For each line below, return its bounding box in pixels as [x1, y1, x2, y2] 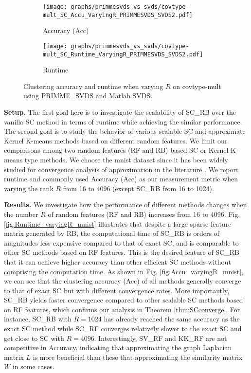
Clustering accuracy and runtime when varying [23, 81, 163, 91]
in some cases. [12, 361, 54, 372]
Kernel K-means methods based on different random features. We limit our [4, 135, 228, 145]
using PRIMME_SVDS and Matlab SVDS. [23, 90, 153, 101]
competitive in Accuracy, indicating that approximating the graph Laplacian [4, 342, 232, 353]
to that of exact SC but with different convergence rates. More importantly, [4, 285, 230, 295]
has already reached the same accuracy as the [104, 314, 240, 324]
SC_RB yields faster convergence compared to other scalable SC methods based [4, 295, 243, 305]
